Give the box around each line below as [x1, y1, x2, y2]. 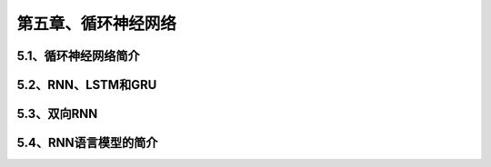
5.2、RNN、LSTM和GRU [16, 77, 157, 93]
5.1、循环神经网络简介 [16, 48, 140, 64]
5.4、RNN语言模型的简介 [16, 135, 158, 151]
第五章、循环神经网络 [16, 14, 177, 34]
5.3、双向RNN [16, 106, 98, 122]
